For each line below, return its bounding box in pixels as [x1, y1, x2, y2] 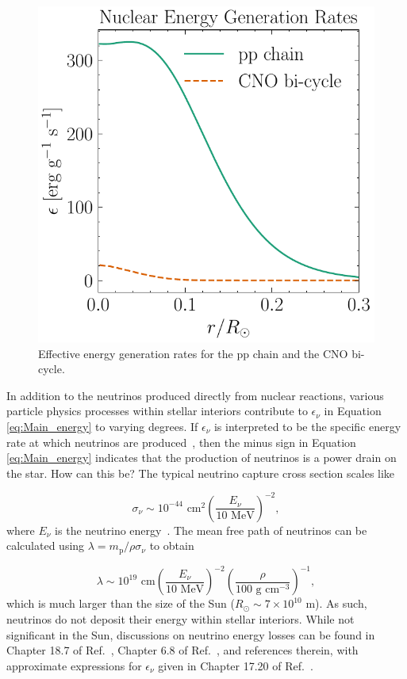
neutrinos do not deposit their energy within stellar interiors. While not [6, 610, 355, 627]
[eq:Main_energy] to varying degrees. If [6, 418, 198, 434]
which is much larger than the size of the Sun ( [6, 595, 235, 612]
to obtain [149, 537, 194, 554]
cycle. [38, 360, 65, 377]
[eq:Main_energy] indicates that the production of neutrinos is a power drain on [6, 449, 397, 466]
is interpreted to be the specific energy [213, 418, 401, 434]
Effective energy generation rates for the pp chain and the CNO [38, 345, 348, 361]
